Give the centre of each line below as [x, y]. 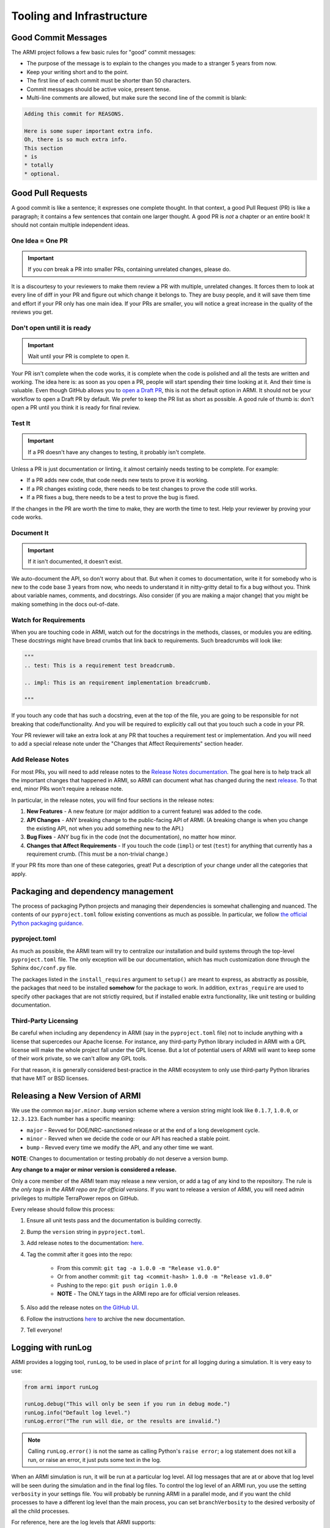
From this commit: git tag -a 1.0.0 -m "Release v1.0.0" [138, 1268]
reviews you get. [32, 312]
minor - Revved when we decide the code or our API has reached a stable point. [128, 1139]
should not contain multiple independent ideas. [70, 225]
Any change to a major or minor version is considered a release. [94, 1170]
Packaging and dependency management [92, 891]
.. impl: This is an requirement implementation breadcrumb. [118, 682]
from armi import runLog [61, 1387]
